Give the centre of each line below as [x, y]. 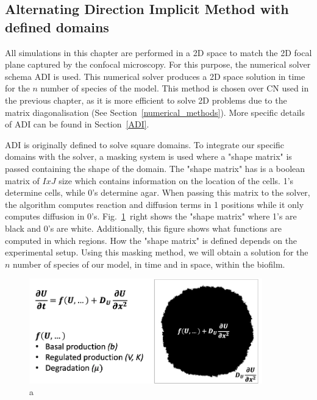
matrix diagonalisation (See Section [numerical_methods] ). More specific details [155, 112]
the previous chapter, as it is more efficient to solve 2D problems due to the [146, 100]
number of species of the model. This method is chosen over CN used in [175, 88]
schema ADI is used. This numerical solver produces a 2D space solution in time [155, 76]
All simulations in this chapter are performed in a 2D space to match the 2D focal [158, 52]
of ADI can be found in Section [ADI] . [77, 124]
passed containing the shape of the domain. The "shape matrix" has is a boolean [155, 168]
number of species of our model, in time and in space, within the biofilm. [149, 264]
